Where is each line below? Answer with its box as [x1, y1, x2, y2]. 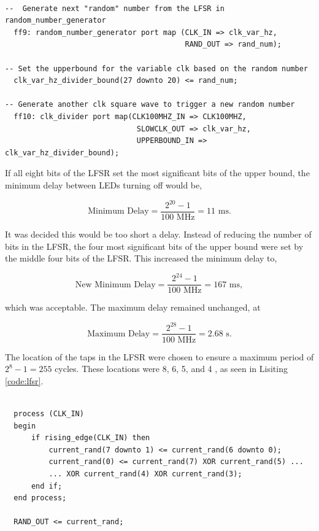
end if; [31, 481, 63, 490]
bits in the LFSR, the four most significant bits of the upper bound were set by [5, 239, 304, 252]
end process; [13, 494, 67, 503]
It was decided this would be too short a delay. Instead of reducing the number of [5, 228, 312, 241]
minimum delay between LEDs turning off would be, [5, 178, 202, 191]
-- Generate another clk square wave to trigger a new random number [5, 100, 295, 109]
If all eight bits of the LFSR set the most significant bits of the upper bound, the [5, 166, 310, 179]
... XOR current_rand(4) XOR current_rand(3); [48, 469, 242, 478]
